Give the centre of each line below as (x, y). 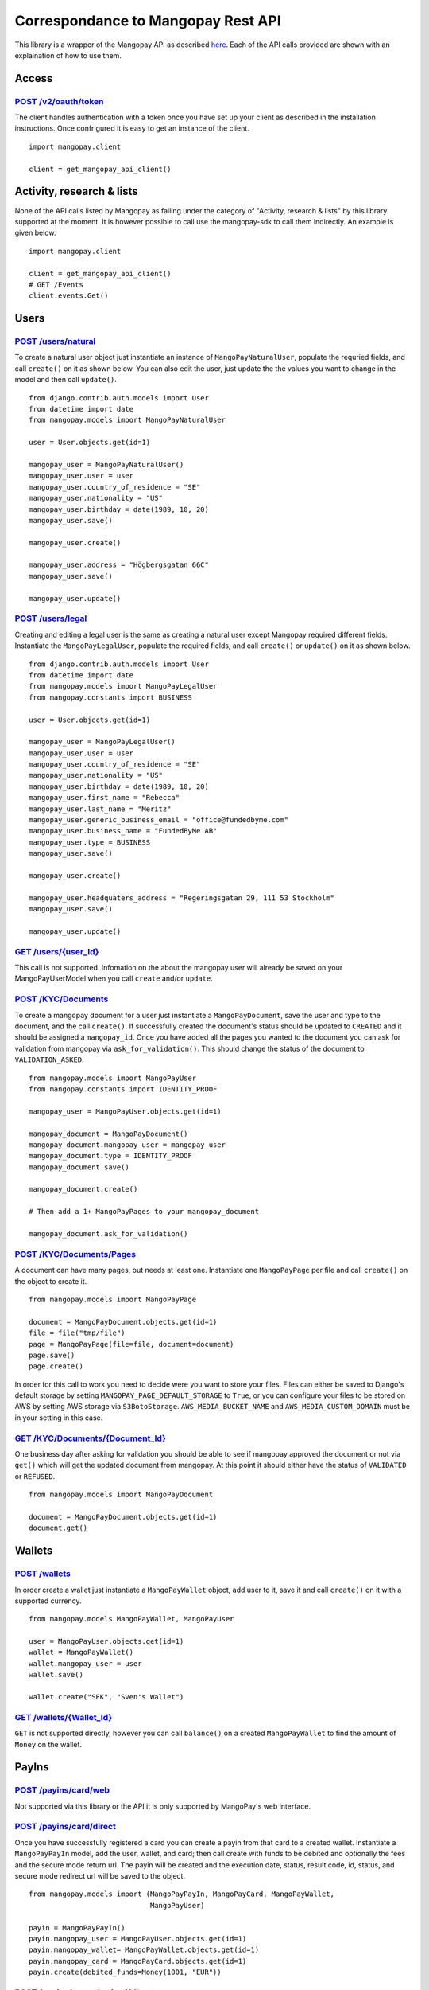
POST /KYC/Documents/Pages (75, 1254)
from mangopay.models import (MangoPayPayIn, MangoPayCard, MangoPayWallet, (182, 1894)
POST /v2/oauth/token (59, 101)
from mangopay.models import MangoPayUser (113, 1078)
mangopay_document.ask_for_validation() (108, 1234)
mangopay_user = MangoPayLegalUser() (102, 742)
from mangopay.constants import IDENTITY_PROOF (123, 1089)
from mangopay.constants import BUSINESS (110, 697)
